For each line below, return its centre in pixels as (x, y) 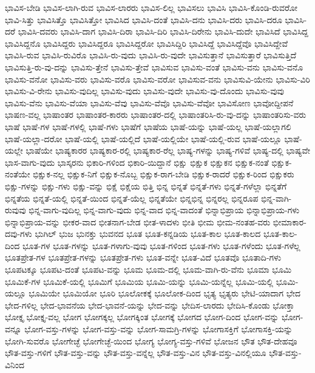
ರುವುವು (15, 210)
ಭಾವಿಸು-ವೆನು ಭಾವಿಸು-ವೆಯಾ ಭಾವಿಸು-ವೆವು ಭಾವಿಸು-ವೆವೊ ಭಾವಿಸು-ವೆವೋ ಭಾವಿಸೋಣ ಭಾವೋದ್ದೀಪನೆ (149, 102)
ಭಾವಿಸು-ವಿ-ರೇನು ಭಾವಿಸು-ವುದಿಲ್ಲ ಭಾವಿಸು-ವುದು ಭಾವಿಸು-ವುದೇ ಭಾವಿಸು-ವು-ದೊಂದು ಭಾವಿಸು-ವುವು (144, 91)
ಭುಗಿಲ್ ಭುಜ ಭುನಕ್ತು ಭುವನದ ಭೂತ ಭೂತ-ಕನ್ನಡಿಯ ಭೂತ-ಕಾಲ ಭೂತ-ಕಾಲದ (148, 234)
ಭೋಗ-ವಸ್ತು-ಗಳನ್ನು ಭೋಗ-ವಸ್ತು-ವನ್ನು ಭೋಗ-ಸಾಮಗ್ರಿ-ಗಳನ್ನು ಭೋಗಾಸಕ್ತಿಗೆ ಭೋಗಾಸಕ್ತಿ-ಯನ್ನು (159, 329)
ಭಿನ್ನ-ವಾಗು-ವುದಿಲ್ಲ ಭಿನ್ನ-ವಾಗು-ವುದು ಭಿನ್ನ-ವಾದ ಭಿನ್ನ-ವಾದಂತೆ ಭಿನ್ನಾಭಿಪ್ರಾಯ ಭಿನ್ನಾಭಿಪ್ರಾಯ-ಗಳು (164, 210)
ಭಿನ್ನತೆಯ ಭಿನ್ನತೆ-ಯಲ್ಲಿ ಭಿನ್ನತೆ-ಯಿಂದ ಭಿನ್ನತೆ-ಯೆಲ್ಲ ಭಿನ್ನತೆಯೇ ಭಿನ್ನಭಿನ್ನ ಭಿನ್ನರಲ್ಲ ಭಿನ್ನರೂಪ (132, 198)
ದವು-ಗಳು (19, 234)
